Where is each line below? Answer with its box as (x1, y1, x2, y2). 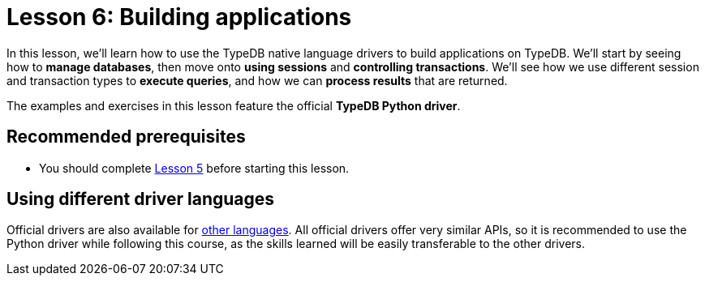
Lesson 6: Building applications (6, 3, 352, 31)
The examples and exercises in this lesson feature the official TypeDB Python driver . (6, 98, 461, 113)
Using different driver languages (6, 189, 275, 210)
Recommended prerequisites (6, 126, 246, 147)
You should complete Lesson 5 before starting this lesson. (39, 160, 350, 175)
